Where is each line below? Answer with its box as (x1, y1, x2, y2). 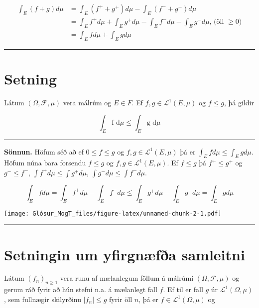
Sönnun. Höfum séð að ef (4, 146, 84, 156)
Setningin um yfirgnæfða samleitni (4, 244, 245, 264)
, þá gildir (224, 97, 254, 108)
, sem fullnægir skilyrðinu (4, 294, 82, 304)
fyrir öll (109, 294, 132, 304)
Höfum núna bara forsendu (4, 157, 86, 168)
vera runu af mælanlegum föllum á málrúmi (60, 273, 194, 283)
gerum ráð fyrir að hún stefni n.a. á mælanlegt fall (4, 284, 157, 295)
